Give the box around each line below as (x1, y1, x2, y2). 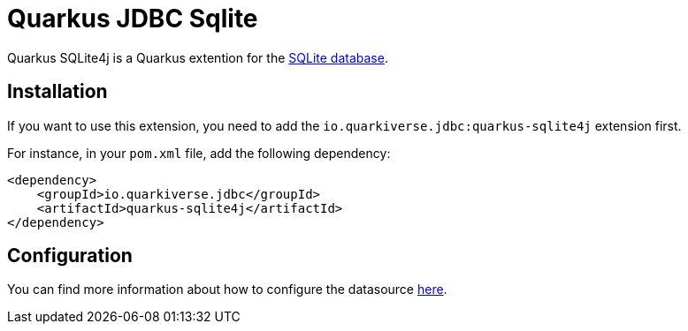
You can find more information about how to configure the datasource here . (7, 282, 447, 297)
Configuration (7, 244, 133, 267)
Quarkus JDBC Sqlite (7, 4, 258, 34)
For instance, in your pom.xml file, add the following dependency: (7, 145, 391, 161)
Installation (7, 80, 108, 103)
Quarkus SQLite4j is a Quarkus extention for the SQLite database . (7, 49, 388, 65)
